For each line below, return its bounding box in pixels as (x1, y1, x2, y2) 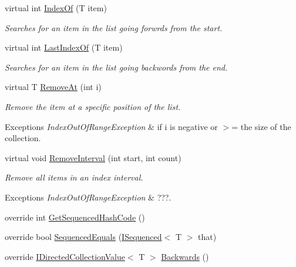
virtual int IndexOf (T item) (5, 2, 107, 14)
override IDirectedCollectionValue (5, 250, 125, 262)
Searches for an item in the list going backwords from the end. (5, 61, 228, 73)
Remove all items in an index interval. (5, 171, 143, 183)
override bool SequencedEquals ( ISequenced (5, 231, 162, 243)
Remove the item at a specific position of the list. (5, 100, 181, 112)
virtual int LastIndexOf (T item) (5, 41, 123, 54)
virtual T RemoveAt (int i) (5, 81, 102, 93)
